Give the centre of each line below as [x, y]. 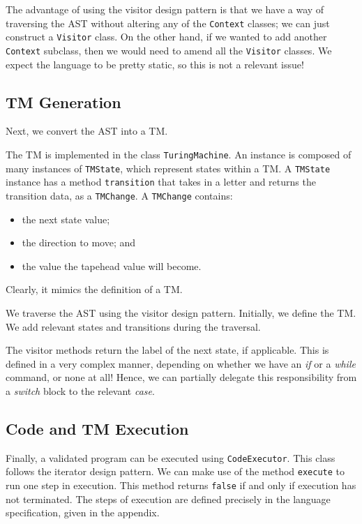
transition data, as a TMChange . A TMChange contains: [119, 195]
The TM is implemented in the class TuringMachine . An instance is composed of [179, 154]
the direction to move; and [79, 242]
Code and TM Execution [97, 428]
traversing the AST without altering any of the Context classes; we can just [168, 23]
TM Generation [63, 102]
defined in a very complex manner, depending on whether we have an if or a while [181, 363]
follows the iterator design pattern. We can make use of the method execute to [175, 471]
